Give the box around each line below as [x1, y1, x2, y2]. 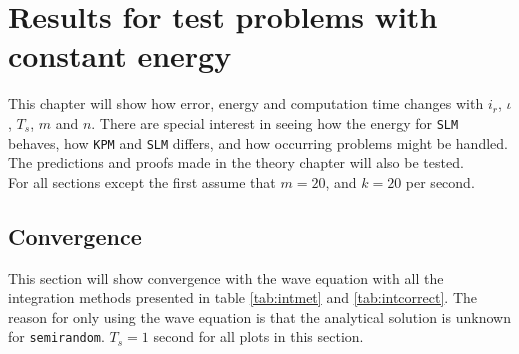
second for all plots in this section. [153, 326, 364, 347]
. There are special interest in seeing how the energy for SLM [91, 112, 459, 133]
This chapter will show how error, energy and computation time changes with [8, 93, 484, 114]
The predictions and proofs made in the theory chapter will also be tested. [8, 152, 464, 173]
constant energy [8, 35, 232, 76]
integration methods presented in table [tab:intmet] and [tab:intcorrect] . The [8, 287, 478, 308]
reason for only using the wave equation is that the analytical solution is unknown [8, 306, 511, 327]
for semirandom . [8, 326, 105, 347]
